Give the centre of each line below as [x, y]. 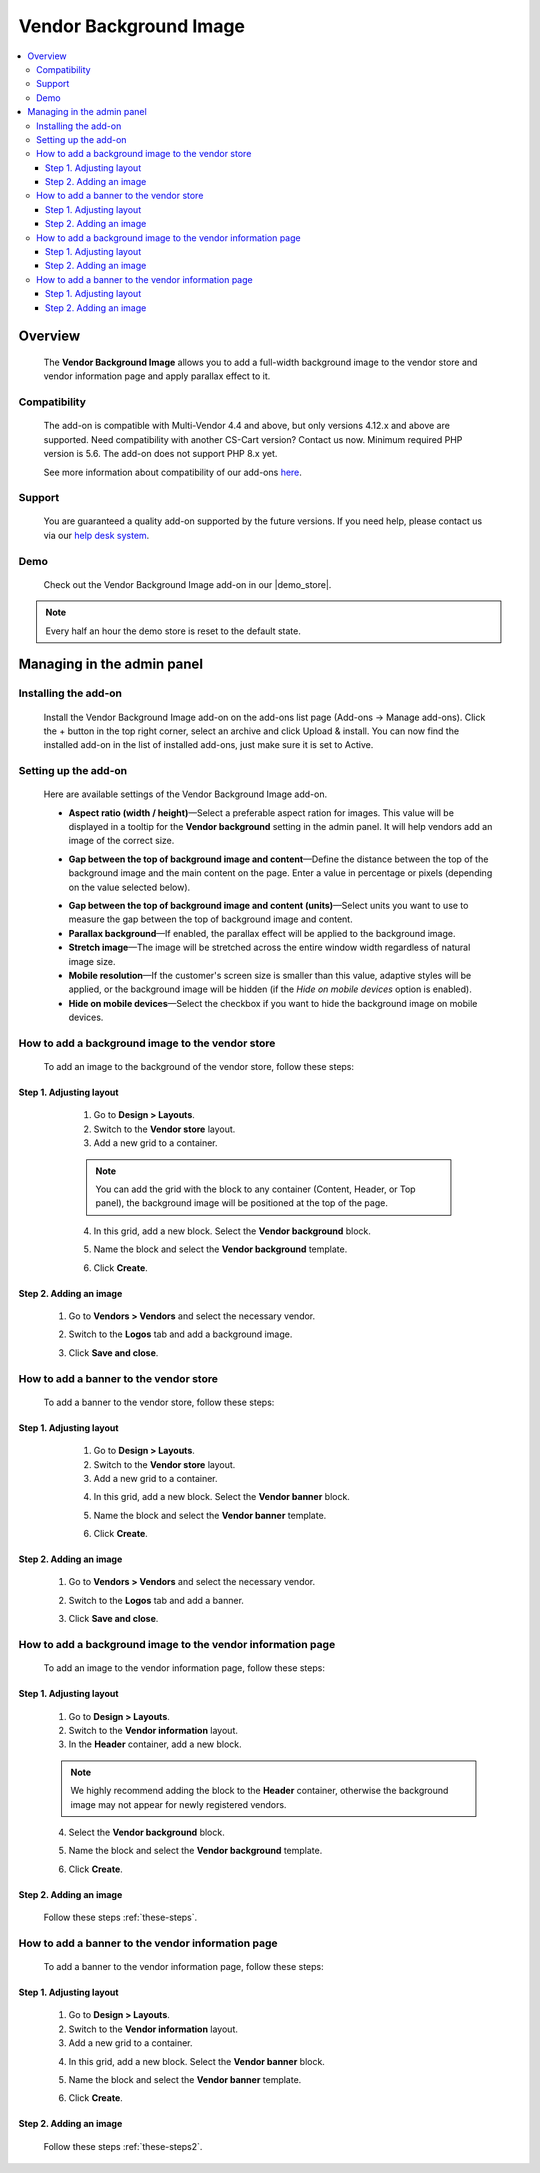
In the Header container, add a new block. [155, 1744]
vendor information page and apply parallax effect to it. [157, 376]
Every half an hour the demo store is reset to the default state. [173, 631]
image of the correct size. [121, 841]
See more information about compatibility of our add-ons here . [172, 472]
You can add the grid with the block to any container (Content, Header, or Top [255, 1189]
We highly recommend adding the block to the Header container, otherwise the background [259, 1791]
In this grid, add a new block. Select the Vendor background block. [232, 1231]
